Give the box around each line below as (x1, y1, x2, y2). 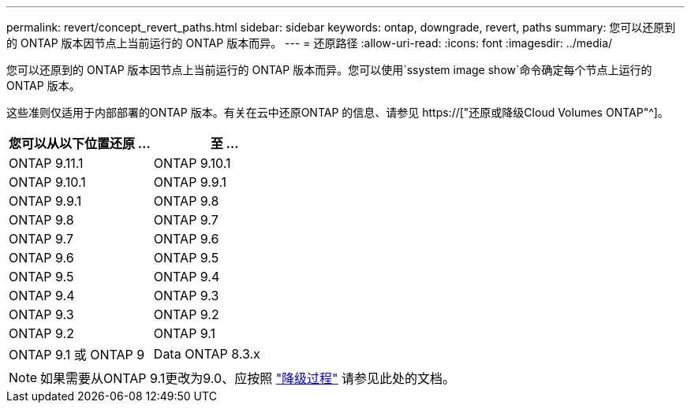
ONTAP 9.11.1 (9, 155, 84, 171)
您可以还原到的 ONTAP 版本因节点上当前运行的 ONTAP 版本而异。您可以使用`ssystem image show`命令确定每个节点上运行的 (6, 63, 652, 76)
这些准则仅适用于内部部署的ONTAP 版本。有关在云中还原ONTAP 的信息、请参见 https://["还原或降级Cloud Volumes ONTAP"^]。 (6, 106, 669, 119)
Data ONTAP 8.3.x (153, 346, 260, 362)
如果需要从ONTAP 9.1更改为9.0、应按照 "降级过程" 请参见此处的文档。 (40, 370, 456, 386)
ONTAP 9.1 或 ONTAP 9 (9, 347, 145, 363)
